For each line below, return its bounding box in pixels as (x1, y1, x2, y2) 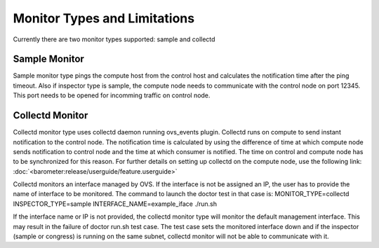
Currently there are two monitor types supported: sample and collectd (13, 35, 215, 43)
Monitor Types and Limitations (13, 11, 195, 26)
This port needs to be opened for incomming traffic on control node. (13, 91, 211, 99)
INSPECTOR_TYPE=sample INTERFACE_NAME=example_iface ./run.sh (13, 200, 218, 208)
